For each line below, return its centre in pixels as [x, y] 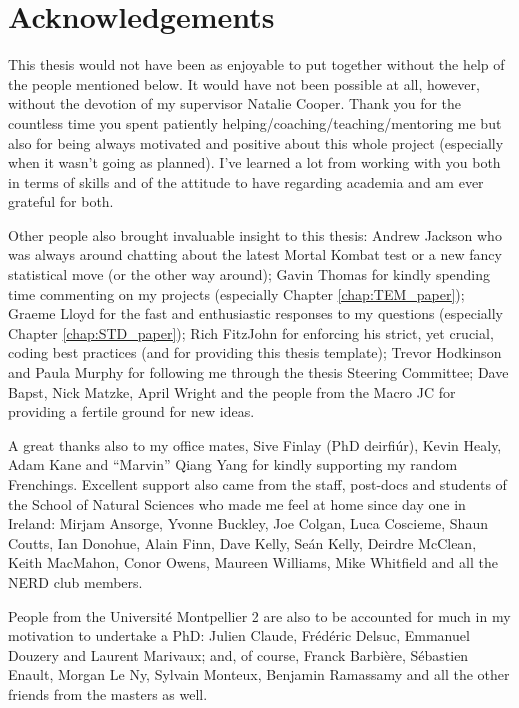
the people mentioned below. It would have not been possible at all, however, [244, 83]
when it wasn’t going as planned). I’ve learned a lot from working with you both [254, 162]
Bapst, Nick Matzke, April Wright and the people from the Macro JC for [232, 391]
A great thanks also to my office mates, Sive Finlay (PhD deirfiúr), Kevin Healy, [255, 444]
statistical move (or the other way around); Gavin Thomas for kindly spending [249, 274]
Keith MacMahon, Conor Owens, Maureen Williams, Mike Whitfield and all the [253, 562]
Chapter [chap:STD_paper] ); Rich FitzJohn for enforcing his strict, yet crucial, [251, 332]
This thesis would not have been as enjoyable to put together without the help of [256, 64]
